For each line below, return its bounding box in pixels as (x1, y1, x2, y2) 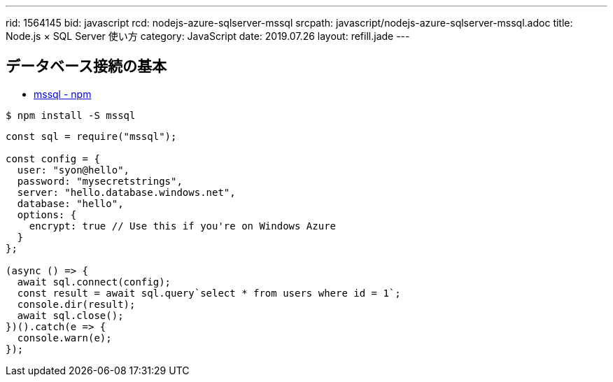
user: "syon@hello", (17, 164, 130, 176)
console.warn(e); (17, 332, 112, 344)
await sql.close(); (17, 309, 124, 321)
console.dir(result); (17, 298, 136, 310)
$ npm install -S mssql (6, 109, 136, 121)
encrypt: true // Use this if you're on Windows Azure (29, 220, 337, 232)
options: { (17, 208, 77, 220)
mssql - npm (34, 87, 92, 100)
